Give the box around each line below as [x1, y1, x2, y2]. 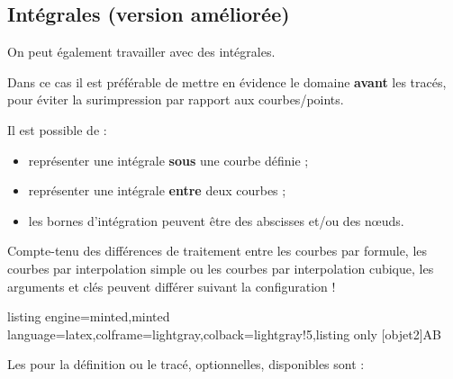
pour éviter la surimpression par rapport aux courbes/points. [7, 90, 344, 109]
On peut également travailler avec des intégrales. [7, 42, 276, 61]
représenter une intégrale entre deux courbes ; [28, 181, 286, 200]
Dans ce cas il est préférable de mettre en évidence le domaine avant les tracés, [7, 72, 447, 91]
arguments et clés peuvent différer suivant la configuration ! [7, 276, 336, 295]
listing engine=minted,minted [7, 307, 170, 326]
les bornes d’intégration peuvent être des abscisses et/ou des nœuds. [28, 211, 404, 230]
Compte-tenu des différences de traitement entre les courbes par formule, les [7, 241, 428, 260]
